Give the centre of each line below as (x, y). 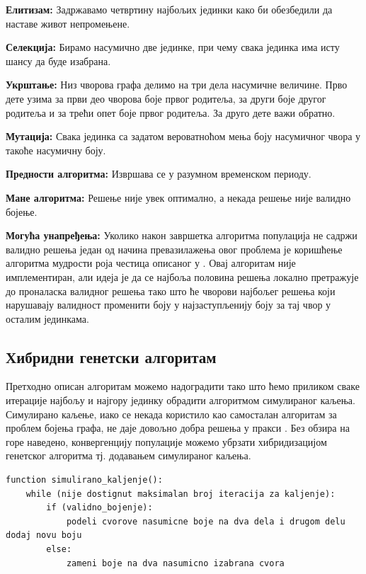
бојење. (22, 211)
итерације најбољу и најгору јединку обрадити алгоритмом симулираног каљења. (181, 400)
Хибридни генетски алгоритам (111, 356)
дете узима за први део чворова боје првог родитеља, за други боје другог (166, 98)
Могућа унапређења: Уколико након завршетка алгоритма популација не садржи (182, 235)
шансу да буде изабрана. (58, 61)
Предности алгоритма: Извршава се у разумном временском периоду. (159, 174)
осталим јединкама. (47, 318)
